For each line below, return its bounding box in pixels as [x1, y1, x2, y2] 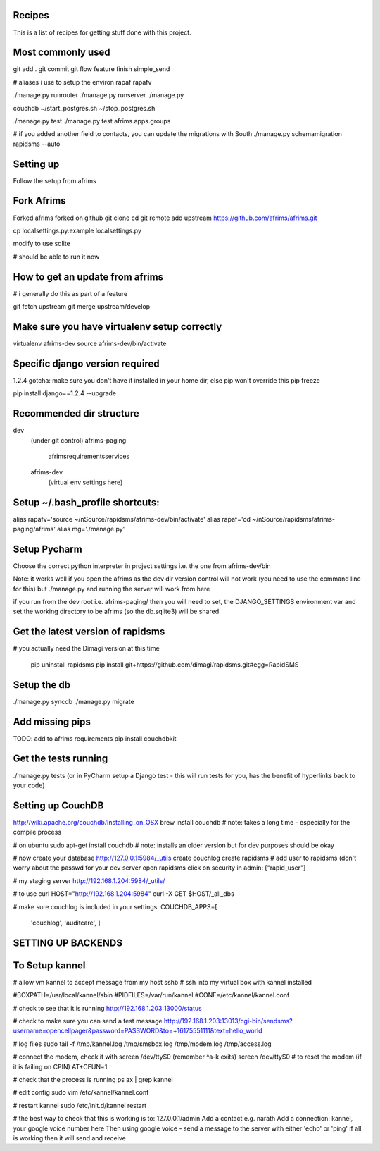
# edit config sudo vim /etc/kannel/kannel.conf [13, 1088, 149, 1097]
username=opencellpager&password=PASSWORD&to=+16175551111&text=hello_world [13, 1026, 263, 1035]
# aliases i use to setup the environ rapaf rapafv [13, 78, 152, 86]
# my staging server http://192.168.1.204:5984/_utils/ [13, 876, 165, 885]
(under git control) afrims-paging [30, 436, 127, 444]
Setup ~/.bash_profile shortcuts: [13, 496, 160, 508]
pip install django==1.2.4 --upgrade [13, 389, 116, 398]
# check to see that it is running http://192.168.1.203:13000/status [13, 1004, 202, 1012]
